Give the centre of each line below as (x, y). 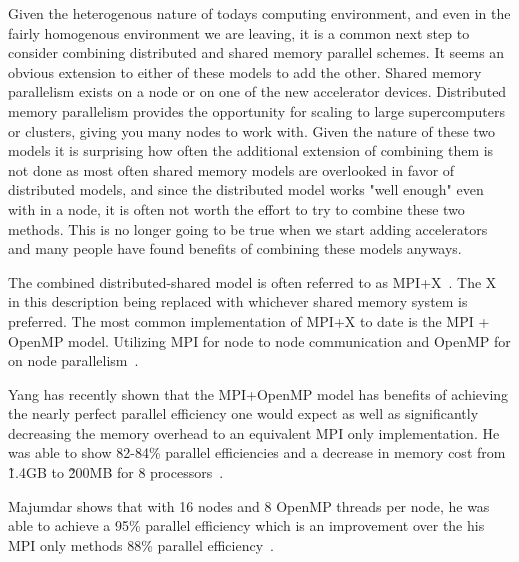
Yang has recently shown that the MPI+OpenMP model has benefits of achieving (258, 393)
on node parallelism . (73, 360)
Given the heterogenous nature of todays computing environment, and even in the (259, 13)
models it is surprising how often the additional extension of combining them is (251, 150)
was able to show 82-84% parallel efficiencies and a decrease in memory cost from (257, 452)
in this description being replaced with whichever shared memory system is (238, 301)
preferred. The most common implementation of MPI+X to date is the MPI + (249, 320)
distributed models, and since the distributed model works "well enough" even (246, 189)
